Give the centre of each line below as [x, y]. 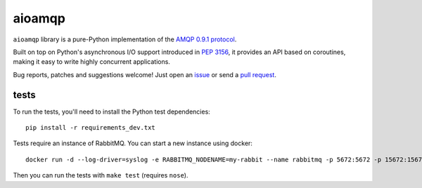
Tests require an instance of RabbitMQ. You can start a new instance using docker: [133, 143]
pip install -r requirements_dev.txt [91, 128]
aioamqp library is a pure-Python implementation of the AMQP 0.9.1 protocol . [125, 39]
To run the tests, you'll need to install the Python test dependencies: [111, 112]
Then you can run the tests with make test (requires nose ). [101, 175]
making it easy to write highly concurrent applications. [91, 62]
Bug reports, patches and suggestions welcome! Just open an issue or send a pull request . [145, 74]
